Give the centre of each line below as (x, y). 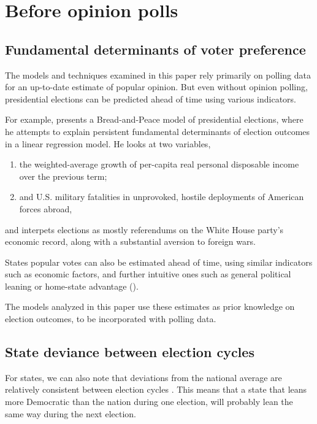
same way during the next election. (71, 413)
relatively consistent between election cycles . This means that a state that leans (156, 389)
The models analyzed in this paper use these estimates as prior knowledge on (150, 306)
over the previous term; (63, 176)
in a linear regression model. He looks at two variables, (108, 143)
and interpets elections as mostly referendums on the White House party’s (144, 229)
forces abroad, (46, 208)
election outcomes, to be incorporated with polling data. (111, 319)
